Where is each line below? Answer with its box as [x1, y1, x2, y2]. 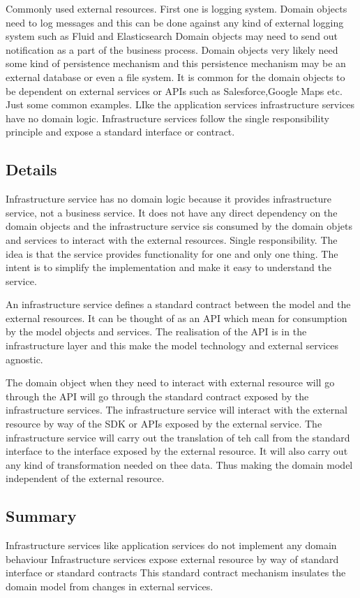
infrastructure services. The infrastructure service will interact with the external [6, 402, 347, 417]
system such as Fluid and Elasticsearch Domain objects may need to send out [6, 29, 338, 43]
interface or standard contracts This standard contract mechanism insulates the [6, 565, 346, 580]
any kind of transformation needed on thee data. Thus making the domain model [6, 457, 353, 472]
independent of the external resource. [6, 471, 165, 486]
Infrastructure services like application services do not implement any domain [6, 538, 337, 553]
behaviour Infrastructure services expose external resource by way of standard [6, 551, 339, 566]
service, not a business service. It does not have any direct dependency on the [6, 205, 338, 219]
